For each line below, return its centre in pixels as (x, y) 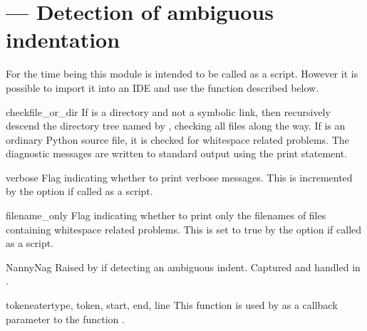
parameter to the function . (65, 319)
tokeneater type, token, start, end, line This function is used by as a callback (172, 305)
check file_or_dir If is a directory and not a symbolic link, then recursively (168, 111)
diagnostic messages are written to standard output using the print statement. (177, 153)
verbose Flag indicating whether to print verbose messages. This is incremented (179, 177)
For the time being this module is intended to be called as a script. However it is (182, 74)
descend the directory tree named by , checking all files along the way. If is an (176, 126)
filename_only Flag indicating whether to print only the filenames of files (166, 215)
